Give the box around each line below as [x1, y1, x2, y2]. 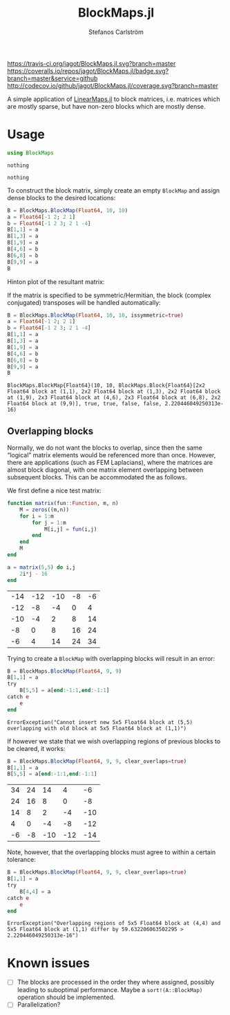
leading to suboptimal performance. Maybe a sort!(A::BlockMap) [17, 986, 203, 994]
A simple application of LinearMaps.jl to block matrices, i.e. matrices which [7, 95, 220, 103]
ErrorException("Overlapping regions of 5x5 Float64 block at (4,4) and [7, 920, 221, 927]
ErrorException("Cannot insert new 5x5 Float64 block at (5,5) [7, 718, 193, 725]
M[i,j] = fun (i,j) [44, 525, 97, 533]
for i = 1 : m [19, 513, 54, 520]
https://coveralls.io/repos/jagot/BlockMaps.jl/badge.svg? [7, 67, 169, 75]
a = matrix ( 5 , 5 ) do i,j [7, 563, 76, 571]
